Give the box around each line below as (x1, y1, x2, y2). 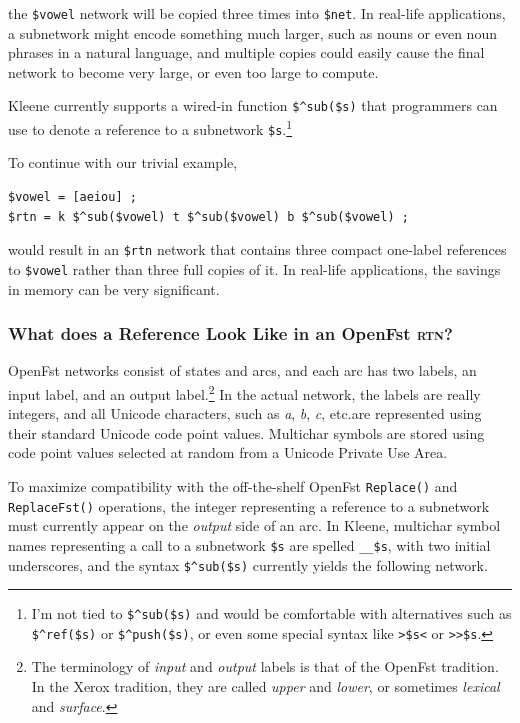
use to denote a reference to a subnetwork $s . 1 (8, 116, 293, 139)
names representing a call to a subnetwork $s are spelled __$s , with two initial (8, 534, 491, 555)
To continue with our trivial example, (8, 152, 238, 173)
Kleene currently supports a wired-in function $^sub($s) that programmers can (8, 95, 498, 116)
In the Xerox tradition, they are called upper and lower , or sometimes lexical (31, 676, 500, 697)
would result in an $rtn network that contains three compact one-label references (8, 239, 507, 260)
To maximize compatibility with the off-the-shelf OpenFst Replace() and (8, 475, 458, 496)
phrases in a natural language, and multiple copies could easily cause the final (8, 42, 485, 63)
